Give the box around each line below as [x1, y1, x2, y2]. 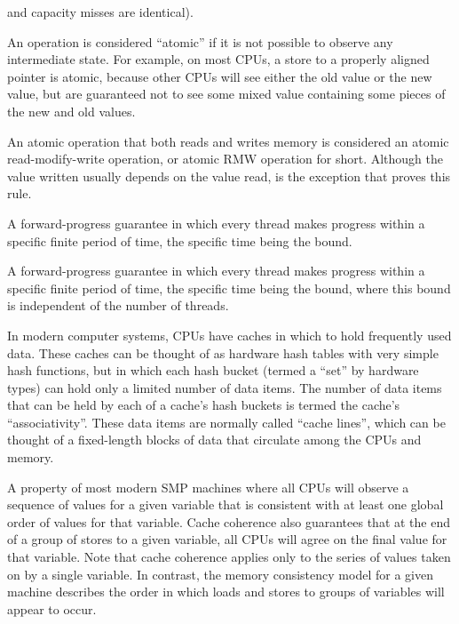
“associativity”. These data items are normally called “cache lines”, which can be [7, 412, 446, 431]
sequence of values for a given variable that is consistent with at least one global [7, 495, 444, 514]
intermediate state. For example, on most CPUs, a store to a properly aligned [7, 50, 430, 68]
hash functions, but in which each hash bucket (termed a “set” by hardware [7, 361, 419, 380]
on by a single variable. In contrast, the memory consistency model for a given [7, 564, 433, 583]
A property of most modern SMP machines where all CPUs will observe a [7, 477, 409, 496]
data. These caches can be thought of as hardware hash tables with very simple [7, 343, 439, 362]
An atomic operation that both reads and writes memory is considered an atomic [7, 132, 449, 150]
